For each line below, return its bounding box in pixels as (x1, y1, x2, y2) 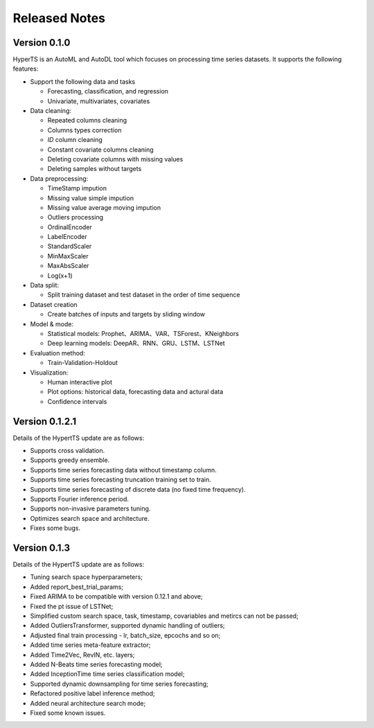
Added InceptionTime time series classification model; (30, 670, 185, 678)
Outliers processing (47, 213, 104, 222)
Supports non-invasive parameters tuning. (30, 504, 151, 513)
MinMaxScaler (47, 251, 89, 260)
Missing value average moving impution (47, 203, 161, 211)
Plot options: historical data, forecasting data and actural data (47, 388, 224, 396)
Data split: (30, 281, 59, 290)
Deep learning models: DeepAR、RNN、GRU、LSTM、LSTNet (47, 339, 225, 348)
